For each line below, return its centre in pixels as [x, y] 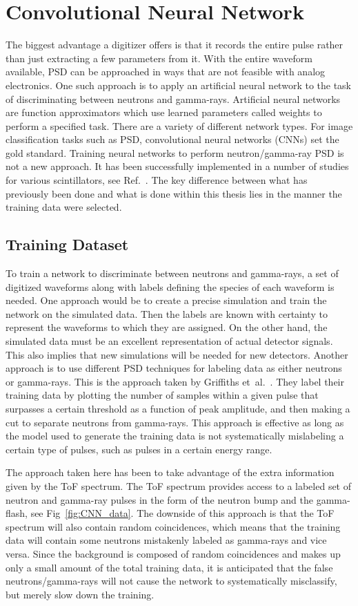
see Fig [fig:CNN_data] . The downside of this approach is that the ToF [182, 513]
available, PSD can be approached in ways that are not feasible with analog [166, 72]
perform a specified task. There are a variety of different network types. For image [179, 125]
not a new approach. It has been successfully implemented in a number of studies [177, 166]
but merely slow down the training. [80, 594]
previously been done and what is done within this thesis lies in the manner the [174, 193]
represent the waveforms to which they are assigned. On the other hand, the [167, 327]
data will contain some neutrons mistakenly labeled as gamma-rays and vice [166, 540]
